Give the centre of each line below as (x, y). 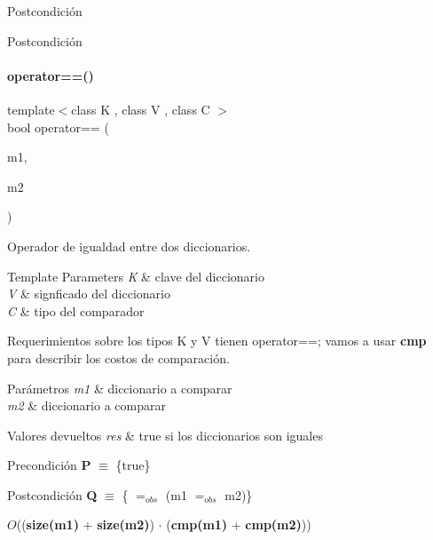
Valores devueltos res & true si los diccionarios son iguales (165, 435)
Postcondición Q (52, 494)
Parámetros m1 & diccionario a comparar (120, 388)
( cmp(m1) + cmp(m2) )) (239, 524)
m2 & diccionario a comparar (87, 405)
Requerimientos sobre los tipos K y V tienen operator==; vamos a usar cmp (217, 341)
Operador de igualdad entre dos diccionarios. (129, 246)
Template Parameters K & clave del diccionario (136, 276)
